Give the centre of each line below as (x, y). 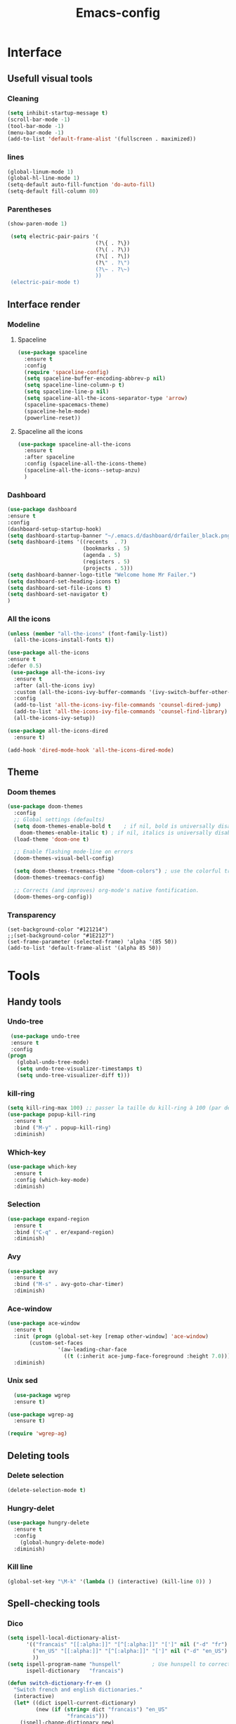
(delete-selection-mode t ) (47, 1490)
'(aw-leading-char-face (92, 1349)
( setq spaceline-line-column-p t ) (74, 385)
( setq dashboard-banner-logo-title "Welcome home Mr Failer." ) (102, 574)
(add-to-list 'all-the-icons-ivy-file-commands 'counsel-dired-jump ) (117, 705)
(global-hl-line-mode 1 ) (44, 178)
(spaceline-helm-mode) (57, 411)
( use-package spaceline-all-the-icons (74, 444)
